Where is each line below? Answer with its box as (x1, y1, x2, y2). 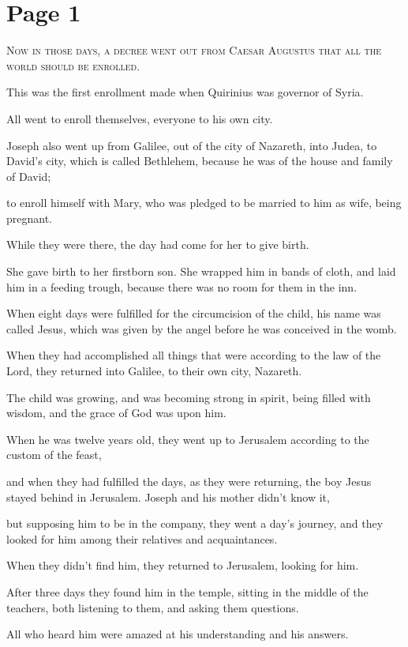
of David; (6, 167, 51, 184)
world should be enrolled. (6, 57, 140, 73)
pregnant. (6, 209, 53, 226)
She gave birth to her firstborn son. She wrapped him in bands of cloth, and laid (6, 263, 396, 280)
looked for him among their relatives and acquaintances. (6, 530, 278, 547)
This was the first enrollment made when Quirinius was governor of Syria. (6, 84, 364, 100)
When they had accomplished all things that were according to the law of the (6, 347, 381, 363)
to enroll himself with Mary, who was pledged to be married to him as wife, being (6, 194, 402, 211)
